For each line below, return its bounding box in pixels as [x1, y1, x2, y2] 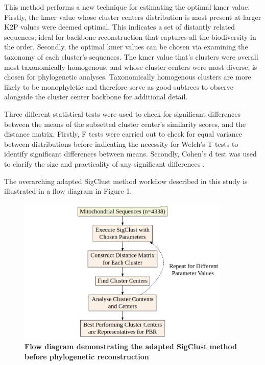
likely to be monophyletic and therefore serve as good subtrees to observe [4, 81, 233, 92]
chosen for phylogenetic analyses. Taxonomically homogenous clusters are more [4, 71, 251, 82]
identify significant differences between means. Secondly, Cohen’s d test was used [4, 148, 257, 159]
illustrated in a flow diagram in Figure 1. [4, 186, 132, 196]
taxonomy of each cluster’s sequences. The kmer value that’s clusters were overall [4, 51, 258, 62]
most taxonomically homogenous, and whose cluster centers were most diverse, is [4, 61, 257, 72]
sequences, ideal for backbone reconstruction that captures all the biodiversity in [4, 31, 256, 42]
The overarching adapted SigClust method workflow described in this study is [4, 175, 248, 186]
